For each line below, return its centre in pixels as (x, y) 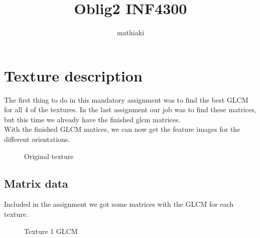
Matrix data (36, 183)
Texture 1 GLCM (51, 231)
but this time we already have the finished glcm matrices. (92, 119)
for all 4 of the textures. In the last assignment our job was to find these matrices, (130, 109)
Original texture (49, 156)
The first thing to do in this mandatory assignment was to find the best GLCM (126, 99)
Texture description (73, 75)
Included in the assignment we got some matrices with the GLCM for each (119, 204)
